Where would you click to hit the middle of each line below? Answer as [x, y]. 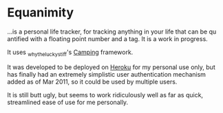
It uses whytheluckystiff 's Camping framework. [70, 53]
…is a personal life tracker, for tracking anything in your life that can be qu [112, 32]
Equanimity [41, 13]
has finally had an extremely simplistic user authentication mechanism [107, 74]
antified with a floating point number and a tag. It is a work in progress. [107, 38]
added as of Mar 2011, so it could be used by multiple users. [92, 81]
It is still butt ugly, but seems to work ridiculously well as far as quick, [105, 95]
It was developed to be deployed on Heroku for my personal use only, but [111, 67]
